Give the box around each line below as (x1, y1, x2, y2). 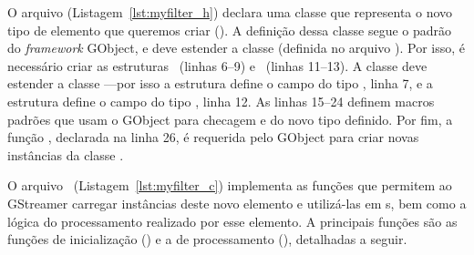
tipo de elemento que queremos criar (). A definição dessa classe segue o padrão (7, 20, 452, 39)
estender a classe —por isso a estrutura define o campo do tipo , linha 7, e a (7, 74, 433, 93)
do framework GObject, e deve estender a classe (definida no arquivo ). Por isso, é (7, 38, 465, 57)
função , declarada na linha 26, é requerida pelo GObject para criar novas (7, 127, 419, 147)
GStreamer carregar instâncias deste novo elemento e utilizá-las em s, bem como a (7, 193, 467, 212)
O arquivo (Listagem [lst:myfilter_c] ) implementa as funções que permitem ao (7, 176, 452, 195)
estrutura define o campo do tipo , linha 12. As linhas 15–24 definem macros (7, 91, 435, 110)
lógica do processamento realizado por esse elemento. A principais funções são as (7, 211, 458, 230)
